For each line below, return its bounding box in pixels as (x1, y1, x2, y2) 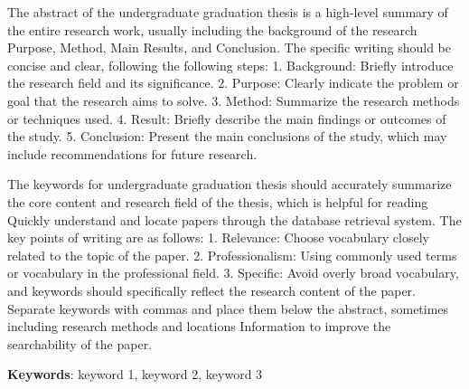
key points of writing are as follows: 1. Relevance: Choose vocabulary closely (7, 228, 429, 247)
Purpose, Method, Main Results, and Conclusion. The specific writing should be (7, 38, 451, 57)
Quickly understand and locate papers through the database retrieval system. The (7, 210, 462, 229)
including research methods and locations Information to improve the (7, 317, 391, 336)
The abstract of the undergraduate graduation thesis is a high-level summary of (7, 3, 448, 21)
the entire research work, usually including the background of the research (7, 20, 417, 39)
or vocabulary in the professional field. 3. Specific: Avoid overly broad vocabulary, (7, 263, 459, 282)
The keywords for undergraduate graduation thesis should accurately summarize (7, 175, 452, 194)
